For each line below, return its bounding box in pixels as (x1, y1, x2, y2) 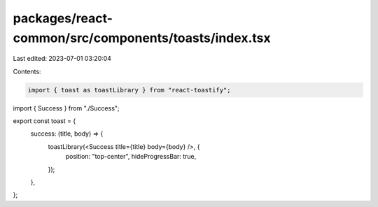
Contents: (13, 67, 41, 76)
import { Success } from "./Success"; (13, 103, 120, 112)
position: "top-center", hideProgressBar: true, (65, 152, 197, 161)
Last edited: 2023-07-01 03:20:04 (13, 55, 112, 63)
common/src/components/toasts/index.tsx (13, 30, 271, 45)
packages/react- (13, 10, 113, 26)
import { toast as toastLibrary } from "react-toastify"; (27, 86, 231, 94)
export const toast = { (13, 117, 76, 125)
